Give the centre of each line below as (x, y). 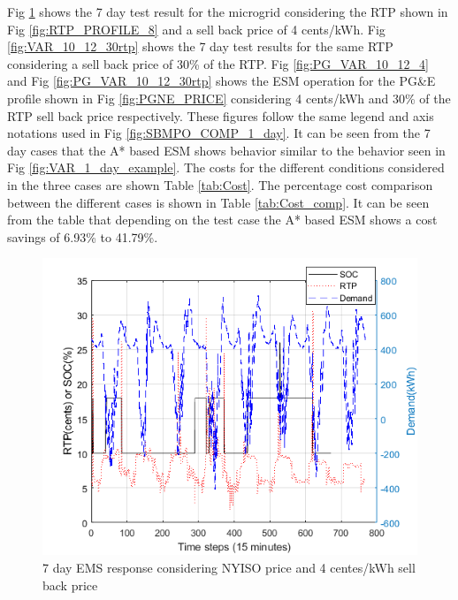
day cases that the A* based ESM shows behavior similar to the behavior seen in (226, 150)
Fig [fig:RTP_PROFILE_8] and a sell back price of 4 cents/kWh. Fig (196, 29)
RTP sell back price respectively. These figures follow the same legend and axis (221, 115)
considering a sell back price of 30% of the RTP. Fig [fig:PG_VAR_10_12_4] (218, 63)
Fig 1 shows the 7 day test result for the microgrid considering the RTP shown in (228, 11)
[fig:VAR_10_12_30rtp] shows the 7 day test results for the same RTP (200, 46)
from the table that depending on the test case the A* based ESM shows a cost (222, 220)
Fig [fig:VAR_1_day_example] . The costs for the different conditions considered (226, 167)
